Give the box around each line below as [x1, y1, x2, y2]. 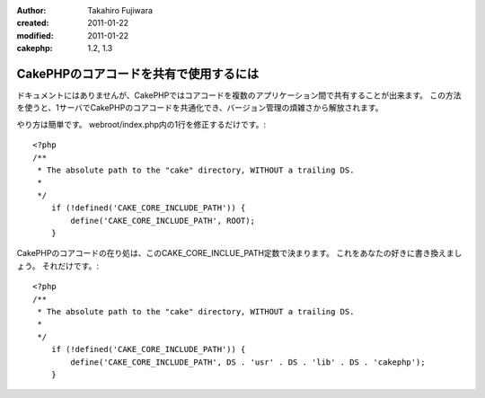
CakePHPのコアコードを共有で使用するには [16, 66, 260, 81]
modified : [16, 30, 54, 40]
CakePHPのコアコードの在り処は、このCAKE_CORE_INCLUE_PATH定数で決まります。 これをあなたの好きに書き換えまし [16, 248, 463, 259]
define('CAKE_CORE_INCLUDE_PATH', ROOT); [70, 216, 256, 226]
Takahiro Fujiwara [87, 5, 153, 15]
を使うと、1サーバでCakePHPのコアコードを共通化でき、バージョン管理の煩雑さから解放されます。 [16, 102, 384, 113]
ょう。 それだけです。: [16, 261, 99, 271]
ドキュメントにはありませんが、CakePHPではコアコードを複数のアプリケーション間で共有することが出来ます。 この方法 [16, 90, 462, 101]
